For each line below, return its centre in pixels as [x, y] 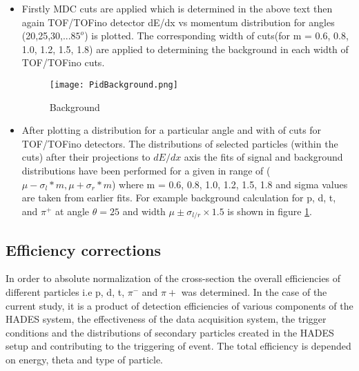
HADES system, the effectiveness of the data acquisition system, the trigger [166, 319]
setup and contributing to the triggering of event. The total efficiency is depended [178, 346]
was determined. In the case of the [254, 292]
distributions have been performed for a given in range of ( [146, 170]
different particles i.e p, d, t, [65, 292]
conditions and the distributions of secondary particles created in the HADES [170, 332]
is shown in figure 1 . [270, 211]
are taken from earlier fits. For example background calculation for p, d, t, [179, 198]
